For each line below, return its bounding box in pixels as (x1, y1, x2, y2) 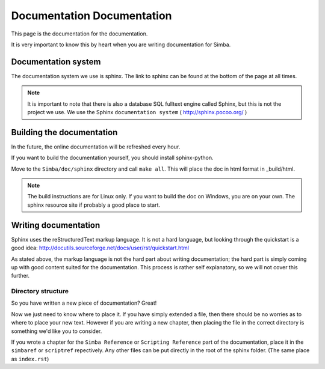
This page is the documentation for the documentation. (11, 30, 148, 37)
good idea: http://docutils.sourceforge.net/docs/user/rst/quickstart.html (11, 244, 190, 252)
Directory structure (11, 287, 69, 296)
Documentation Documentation (11, 9, 172, 22)
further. (11, 272, 30, 279)
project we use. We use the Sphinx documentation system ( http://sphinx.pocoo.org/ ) (27, 109, 247, 116)
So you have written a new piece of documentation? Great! (11, 299, 157, 306)
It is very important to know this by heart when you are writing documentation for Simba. (11, 41, 231, 48)
